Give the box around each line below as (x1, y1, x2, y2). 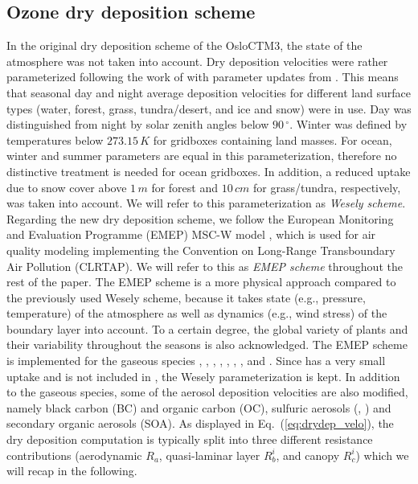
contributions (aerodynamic (6, 446, 142, 463)
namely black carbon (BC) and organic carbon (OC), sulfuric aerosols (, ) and (6, 399, 391, 416)
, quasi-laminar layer (158, 446, 260, 463)
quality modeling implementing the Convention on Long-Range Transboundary (6, 241, 395, 258)
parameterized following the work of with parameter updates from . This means (6, 68, 399, 85)
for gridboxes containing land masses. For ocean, (153, 131, 392, 148)
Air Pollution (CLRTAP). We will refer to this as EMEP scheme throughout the (6, 257, 403, 274)
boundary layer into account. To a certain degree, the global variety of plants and (6, 320, 408, 337)
